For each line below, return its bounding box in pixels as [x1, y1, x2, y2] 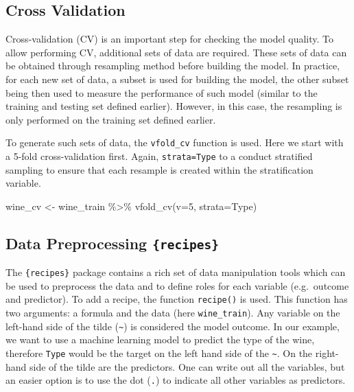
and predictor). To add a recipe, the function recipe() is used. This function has [5, 292, 348, 306]
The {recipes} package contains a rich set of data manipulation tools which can [5, 265, 346, 279]
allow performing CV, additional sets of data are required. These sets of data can [5, 45, 347, 59]
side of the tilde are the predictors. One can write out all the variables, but [29, 359, 345, 373]
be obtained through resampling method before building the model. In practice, [5, 58, 340, 73]
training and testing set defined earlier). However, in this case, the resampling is [5, 99, 342, 113]
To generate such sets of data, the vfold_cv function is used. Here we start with [5, 135, 344, 150]
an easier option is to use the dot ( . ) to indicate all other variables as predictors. [5, 373, 346, 387]
